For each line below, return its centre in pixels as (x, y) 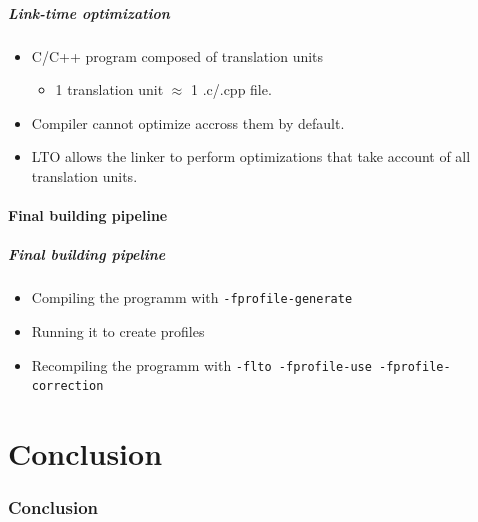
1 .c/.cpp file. (231, 89)
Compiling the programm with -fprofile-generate (192, 297)
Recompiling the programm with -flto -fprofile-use (201, 364)
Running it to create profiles (118, 330)
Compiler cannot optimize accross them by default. (188, 122)
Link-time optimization (89, 12)
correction (67, 386)
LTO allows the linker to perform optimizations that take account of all (251, 156)
